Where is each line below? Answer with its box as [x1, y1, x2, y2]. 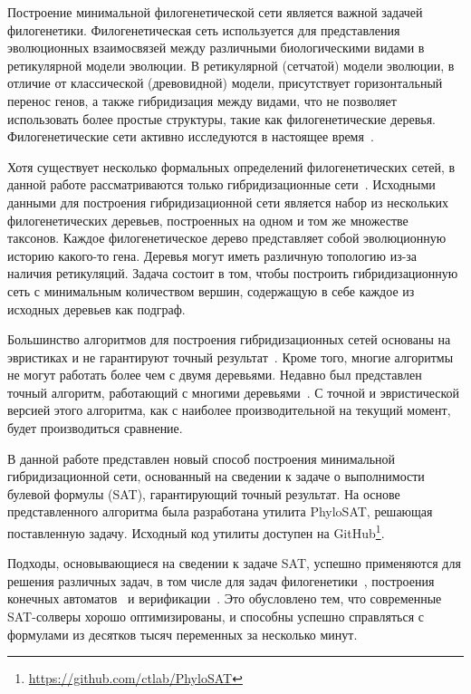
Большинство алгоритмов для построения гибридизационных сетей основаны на [7, 330, 451, 349]
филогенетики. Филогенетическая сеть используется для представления [7, 20, 400, 39]
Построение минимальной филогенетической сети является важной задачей [7, 3, 423, 21]
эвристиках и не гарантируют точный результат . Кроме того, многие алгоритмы [7, 347, 454, 366]
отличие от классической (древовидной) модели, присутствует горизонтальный [7, 73, 443, 92]
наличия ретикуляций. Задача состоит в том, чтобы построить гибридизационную [7, 264, 458, 283]
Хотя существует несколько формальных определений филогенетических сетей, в [7, 157, 456, 176]
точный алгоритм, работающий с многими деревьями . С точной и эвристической [7, 382, 460, 401]
